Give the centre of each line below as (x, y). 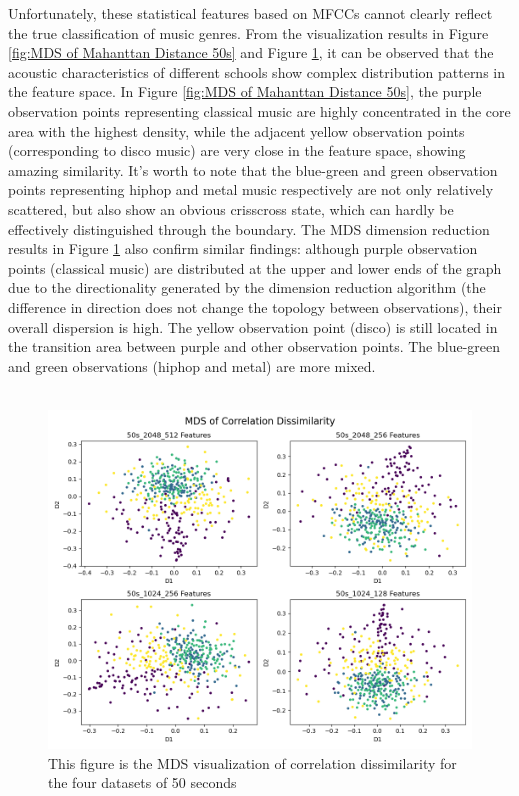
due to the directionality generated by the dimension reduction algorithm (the (247, 287)
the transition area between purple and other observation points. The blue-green (254, 346)
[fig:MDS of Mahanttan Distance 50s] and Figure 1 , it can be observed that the (251, 52)
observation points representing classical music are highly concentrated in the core (259, 110)
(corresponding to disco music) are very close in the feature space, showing (237, 150)
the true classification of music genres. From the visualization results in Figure (248, 32)
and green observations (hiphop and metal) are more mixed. (192, 365)
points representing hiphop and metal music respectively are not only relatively (251, 189)
